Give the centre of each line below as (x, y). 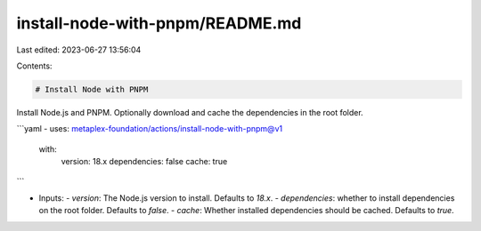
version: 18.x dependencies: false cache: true (144, 162)
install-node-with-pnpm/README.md (159, 23)
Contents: (34, 66)
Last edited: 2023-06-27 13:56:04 (79, 50)
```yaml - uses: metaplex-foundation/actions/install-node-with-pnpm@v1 (150, 129)
